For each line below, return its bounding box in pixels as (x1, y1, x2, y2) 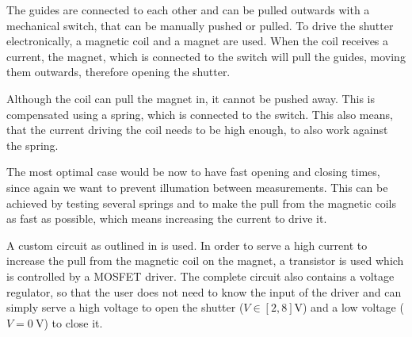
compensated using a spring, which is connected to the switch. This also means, (6, 105, 393, 122)
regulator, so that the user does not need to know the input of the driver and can (6, 283, 402, 300)
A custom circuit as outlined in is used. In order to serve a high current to (6, 236, 368, 253)
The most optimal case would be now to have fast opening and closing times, (6, 163, 380, 180)
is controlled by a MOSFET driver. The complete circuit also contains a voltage (6, 267, 395, 284)
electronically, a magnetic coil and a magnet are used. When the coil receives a (6, 33, 389, 49)
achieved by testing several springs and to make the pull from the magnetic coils (6, 194, 397, 211)
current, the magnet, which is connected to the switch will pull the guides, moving (6, 48, 406, 64)
